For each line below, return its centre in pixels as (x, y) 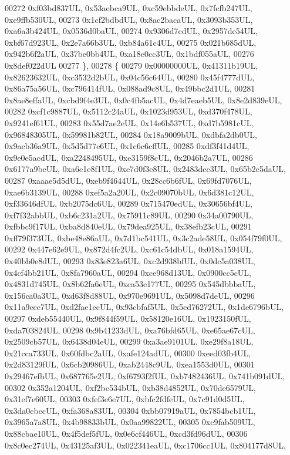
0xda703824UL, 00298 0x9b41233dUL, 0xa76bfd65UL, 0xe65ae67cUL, (130, 330)
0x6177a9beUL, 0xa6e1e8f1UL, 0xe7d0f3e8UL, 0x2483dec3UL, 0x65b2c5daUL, (145, 169)
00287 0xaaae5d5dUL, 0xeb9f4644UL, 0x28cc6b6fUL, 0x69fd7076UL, (128, 180)
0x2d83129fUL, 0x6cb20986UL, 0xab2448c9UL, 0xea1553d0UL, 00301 (130, 364)
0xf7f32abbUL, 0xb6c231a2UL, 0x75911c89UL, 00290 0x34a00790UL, (129, 215)
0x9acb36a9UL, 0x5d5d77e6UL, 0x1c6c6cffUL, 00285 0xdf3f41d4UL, (127, 146)
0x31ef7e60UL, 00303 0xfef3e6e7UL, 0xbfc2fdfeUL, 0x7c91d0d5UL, (125, 399)
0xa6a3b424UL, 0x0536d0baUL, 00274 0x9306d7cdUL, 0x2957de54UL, (131, 31)
